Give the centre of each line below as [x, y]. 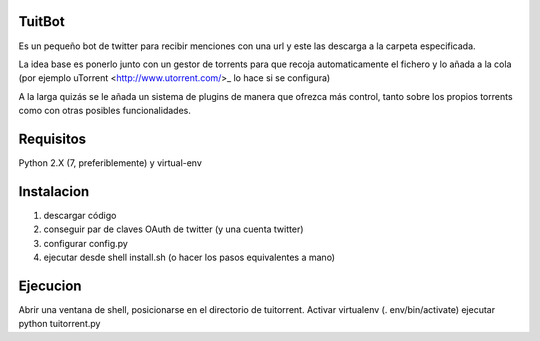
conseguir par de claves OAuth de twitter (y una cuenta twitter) [173, 229]
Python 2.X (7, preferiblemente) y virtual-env [110, 162]
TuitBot [41, 21]
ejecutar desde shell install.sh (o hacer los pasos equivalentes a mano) [189, 257]
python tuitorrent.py [59, 324]
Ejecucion [50, 285]
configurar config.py [86, 243]
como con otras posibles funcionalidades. [105, 111]
